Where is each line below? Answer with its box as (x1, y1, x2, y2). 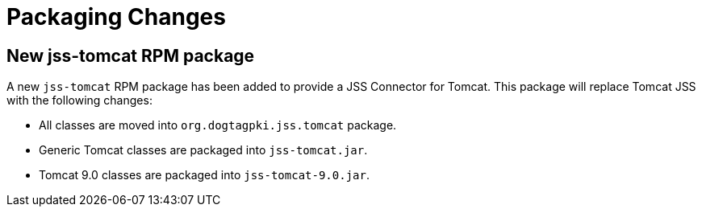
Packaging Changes (6, 3, 226, 31)
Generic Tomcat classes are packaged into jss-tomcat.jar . (39, 143, 368, 158)
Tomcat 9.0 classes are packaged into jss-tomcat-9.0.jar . (39, 168, 370, 182)
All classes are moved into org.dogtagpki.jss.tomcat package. (39, 118, 397, 133)
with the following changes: (6, 93, 153, 108)
